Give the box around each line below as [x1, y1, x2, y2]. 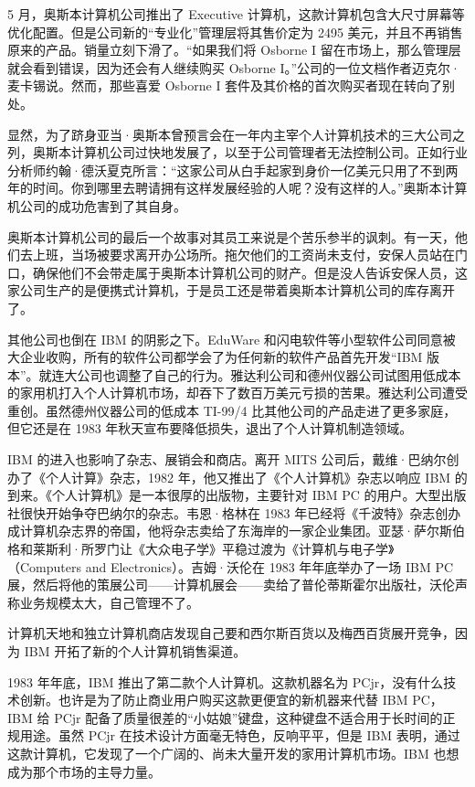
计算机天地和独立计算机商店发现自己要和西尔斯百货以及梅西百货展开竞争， [7, 623, 455, 643]
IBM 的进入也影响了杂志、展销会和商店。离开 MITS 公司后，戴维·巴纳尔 [7, 450, 447, 469]
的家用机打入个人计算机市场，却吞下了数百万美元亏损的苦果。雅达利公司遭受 [7, 383, 468, 402]
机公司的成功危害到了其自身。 [7, 196, 186, 215]
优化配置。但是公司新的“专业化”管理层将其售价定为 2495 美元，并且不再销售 [7, 22, 463, 41]
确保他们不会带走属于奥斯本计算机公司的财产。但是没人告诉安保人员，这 [32, 262, 468, 282]
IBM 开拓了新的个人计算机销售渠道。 [24, 642, 247, 660]
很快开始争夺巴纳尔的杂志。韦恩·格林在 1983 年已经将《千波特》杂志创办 [19, 503, 461, 522]
